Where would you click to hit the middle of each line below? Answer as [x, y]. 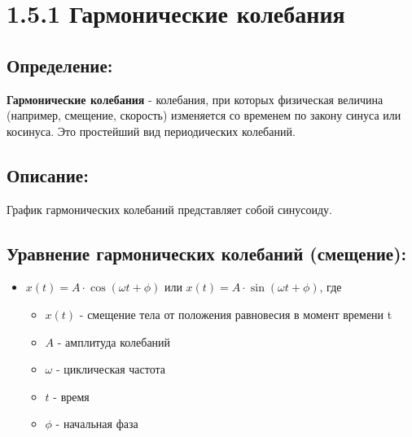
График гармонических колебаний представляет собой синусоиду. [170, 209]
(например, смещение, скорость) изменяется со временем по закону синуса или [204, 115]
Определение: [60, 65]
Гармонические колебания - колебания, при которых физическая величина [195, 99]
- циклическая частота [111, 369]
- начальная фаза [97, 424]
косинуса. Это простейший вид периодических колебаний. [151, 131]
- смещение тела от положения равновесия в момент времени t [236, 314]
